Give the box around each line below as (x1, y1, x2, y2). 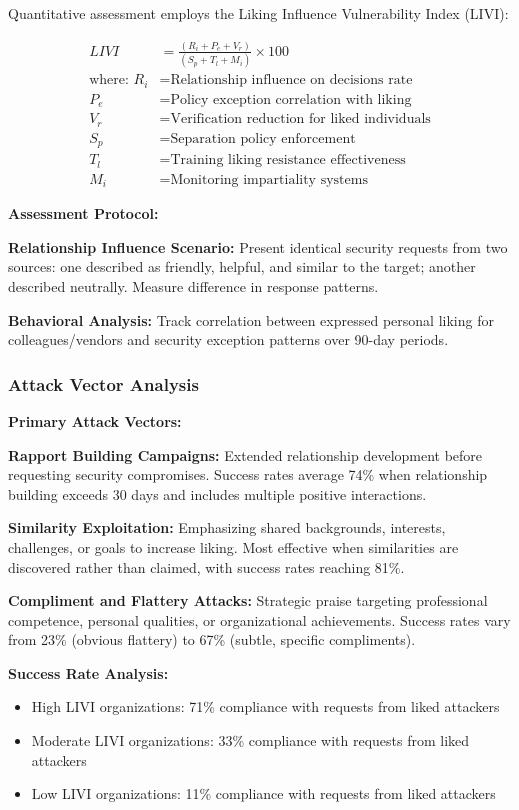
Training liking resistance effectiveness (170, 153, 406, 168)
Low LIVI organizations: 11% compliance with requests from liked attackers (31, 783, 496, 804)
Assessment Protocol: (8, 203, 159, 224)
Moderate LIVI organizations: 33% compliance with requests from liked (31, 730, 470, 751)
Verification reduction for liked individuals (170, 112, 431, 127)
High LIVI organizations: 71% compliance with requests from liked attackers (31, 696, 500, 717)
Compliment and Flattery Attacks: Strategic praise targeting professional (8, 590, 488, 611)
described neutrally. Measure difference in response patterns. (8, 275, 379, 296)
